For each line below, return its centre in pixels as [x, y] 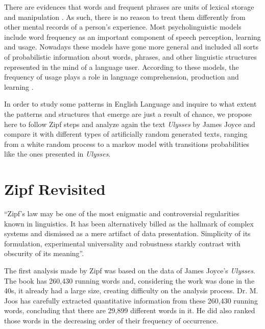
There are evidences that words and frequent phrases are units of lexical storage [129, 7]
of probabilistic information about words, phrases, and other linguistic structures [130, 56]
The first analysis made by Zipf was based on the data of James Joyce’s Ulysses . [130, 270]
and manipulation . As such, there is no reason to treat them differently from [125, 17]
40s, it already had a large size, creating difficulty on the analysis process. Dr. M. [131, 290]
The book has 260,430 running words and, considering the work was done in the [129, 280]
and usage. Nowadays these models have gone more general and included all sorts [131, 47]
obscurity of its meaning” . [44, 253]
